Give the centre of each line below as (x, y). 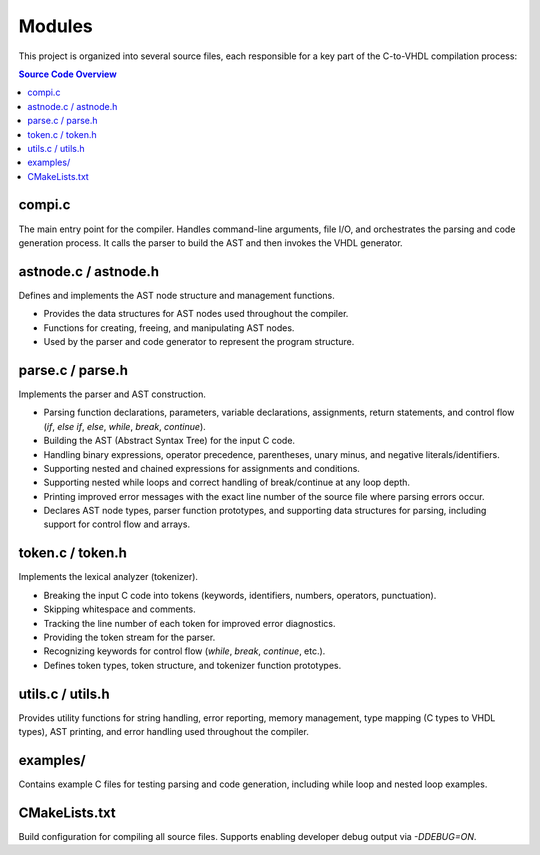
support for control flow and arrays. (116, 524)
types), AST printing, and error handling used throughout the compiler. (163, 732)
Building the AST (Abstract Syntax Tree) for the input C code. (169, 441)
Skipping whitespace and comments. (120, 609)
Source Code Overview (67, 74)
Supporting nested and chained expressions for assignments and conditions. (201, 468)
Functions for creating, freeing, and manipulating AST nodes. (169, 327)
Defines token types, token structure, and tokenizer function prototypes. (192, 665)
